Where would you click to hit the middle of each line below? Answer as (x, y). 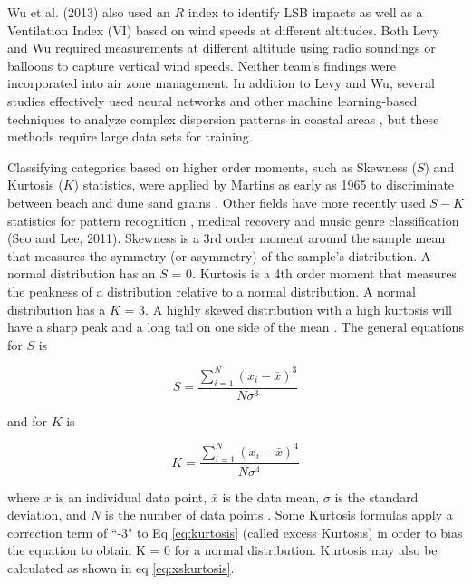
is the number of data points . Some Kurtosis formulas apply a (279, 515)
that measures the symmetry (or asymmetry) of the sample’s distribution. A (219, 255)
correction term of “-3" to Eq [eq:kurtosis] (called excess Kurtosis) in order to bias (235, 532)
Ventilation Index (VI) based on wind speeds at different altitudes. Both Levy (224, 29)
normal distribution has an (82, 273)
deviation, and (47, 515)
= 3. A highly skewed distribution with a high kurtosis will (288, 309)
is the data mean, (271, 496)
